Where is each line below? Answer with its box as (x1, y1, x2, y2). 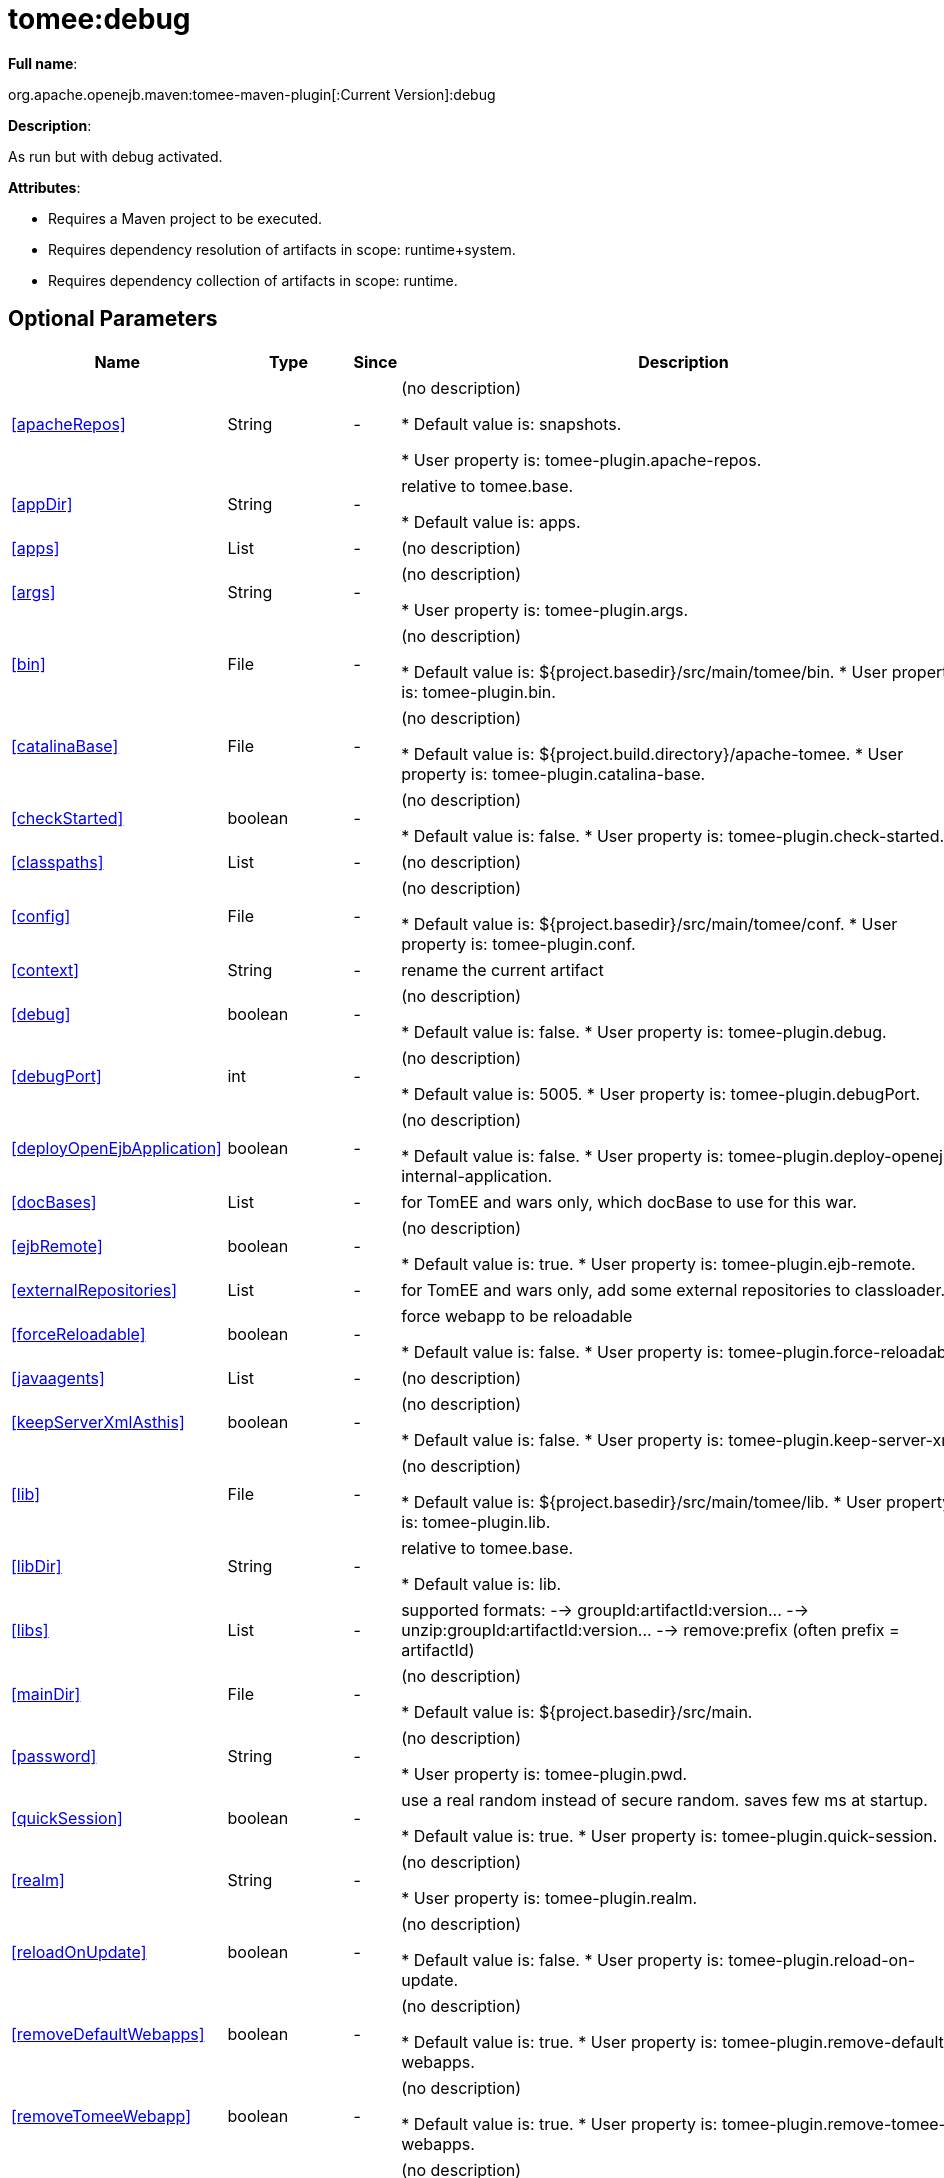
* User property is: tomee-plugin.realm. (401, 1887, 698, 1908)
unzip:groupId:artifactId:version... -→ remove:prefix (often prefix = (401, 1619, 900, 1640)
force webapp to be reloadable (401, 1305, 633, 1326)
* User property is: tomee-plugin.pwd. (401, 1763, 688, 1784)
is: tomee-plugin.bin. (401, 681, 556, 702)
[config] (11, 905, 71, 926)
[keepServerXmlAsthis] (11, 1411, 185, 1432)
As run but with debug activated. (8, 147, 223, 165)
